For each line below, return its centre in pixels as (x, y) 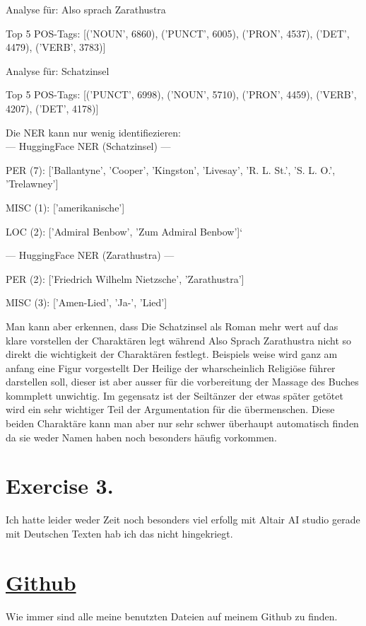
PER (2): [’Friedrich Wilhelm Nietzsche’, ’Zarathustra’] (125, 278)
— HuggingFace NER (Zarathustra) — (90, 255)
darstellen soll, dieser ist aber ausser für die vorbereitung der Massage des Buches (182, 382)
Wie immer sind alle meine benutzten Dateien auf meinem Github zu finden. (172, 616)
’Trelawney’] (32, 184)
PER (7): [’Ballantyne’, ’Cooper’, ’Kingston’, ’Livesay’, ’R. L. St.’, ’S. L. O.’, (171, 169)
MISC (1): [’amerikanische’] (65, 207)
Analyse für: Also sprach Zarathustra (86, 9)
